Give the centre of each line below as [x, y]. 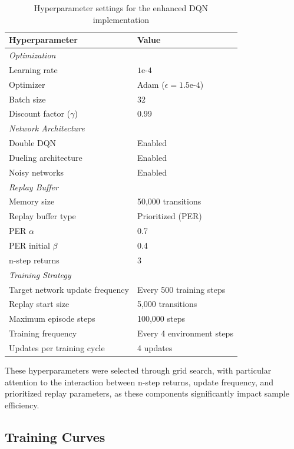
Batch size [27, 99]
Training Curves [55, 436]
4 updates [155, 347]
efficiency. [22, 405]
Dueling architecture [46, 157]
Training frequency [43, 333]
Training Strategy [40, 274]
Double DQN [33, 143]
